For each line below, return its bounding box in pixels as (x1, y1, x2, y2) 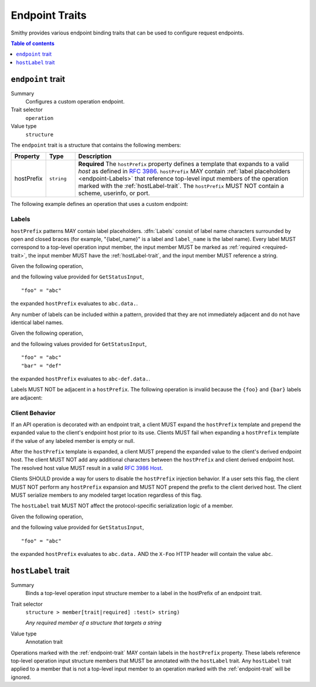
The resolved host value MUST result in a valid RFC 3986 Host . (11, 464, 163, 471)
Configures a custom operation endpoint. (25, 98, 125, 105)
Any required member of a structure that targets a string (25, 619, 162, 626)
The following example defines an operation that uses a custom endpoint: (11, 201, 188, 208)
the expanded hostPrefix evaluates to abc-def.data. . (11, 375, 150, 382)
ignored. (11, 674, 32, 681)
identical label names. (11, 319, 64, 326)
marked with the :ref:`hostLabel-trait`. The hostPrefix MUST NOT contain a (78, 182, 284, 190)
